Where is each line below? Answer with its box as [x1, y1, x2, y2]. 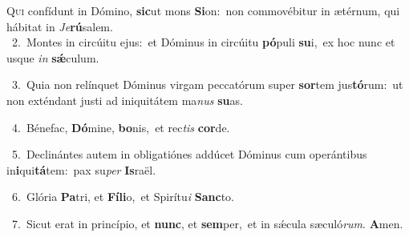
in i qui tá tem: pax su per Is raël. [6, 161, 156, 178]
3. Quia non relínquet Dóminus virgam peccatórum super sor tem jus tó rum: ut [11, 76, 403, 93]
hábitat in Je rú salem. [6, 18, 113, 34]
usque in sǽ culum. [6, 49, 99, 66]
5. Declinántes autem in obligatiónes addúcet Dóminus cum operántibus [11, 146, 367, 163]
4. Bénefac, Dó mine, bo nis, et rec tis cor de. [11, 118, 230, 135]
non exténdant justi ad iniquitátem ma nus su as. [6, 91, 243, 108]
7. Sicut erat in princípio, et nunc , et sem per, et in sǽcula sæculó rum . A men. [11, 215, 403, 231]
